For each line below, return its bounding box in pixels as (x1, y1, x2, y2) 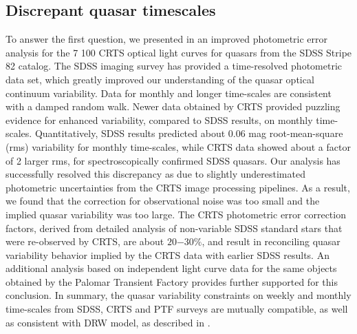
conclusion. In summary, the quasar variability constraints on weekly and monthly (6, 288, 351, 302)
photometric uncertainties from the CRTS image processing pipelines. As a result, (6, 180, 350, 194)
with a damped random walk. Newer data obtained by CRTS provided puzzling (6, 99, 340, 114)
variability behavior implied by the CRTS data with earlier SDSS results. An (6, 247, 329, 262)
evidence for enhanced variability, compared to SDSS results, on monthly (6, 112, 313, 127)
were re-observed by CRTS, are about (6, 234, 164, 249)
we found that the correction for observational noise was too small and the (6, 194, 320, 208)
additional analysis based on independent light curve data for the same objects (6, 261, 337, 275)
